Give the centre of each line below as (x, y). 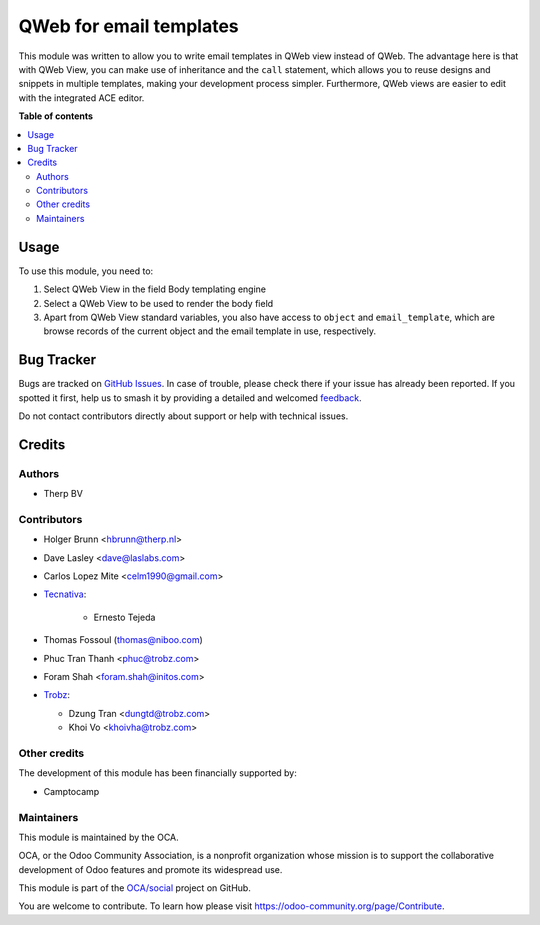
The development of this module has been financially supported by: (157, 773)
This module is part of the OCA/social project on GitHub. (135, 888)
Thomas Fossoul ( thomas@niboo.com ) (123, 640)
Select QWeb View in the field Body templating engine (155, 289)
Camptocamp (71, 791)
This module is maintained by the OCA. (98, 837)
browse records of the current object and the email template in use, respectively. (210, 331)
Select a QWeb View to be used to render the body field (158, 303)
